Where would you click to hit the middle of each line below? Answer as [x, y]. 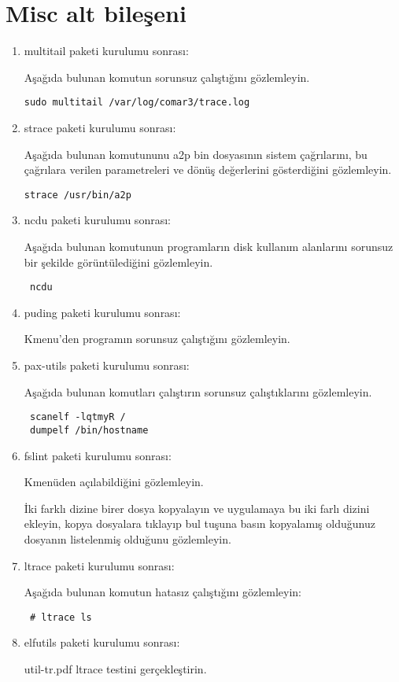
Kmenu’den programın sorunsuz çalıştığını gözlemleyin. [157, 339]
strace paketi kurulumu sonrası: [100, 127]
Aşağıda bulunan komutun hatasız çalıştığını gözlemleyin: [163, 592]
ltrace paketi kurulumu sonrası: [99, 565]
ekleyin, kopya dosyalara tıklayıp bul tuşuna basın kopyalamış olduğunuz [199, 523]
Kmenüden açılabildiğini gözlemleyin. [114, 482]
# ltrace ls [61, 617]
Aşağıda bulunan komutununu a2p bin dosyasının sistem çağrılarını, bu [196, 154]
